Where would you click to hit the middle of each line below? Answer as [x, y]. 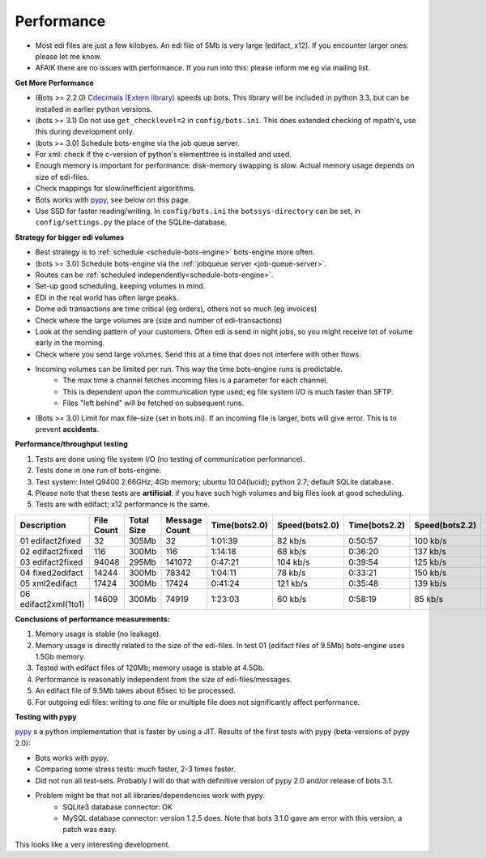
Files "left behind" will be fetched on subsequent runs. [153, 403]
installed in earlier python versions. [94, 109]
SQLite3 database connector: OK [118, 807]
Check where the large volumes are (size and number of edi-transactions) [159, 320]
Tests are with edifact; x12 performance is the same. [123, 504]
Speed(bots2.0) [308, 525]
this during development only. [85, 132]
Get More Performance [55, 83]
